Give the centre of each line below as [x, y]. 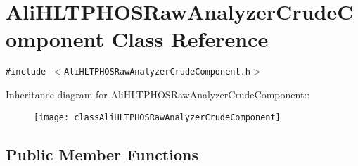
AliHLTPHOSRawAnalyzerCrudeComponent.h [157, 72]
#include [26, 72]
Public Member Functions [102, 154]
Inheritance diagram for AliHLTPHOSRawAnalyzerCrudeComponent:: [158, 94]
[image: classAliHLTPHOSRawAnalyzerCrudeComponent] [157, 117]
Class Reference [190, 39]
